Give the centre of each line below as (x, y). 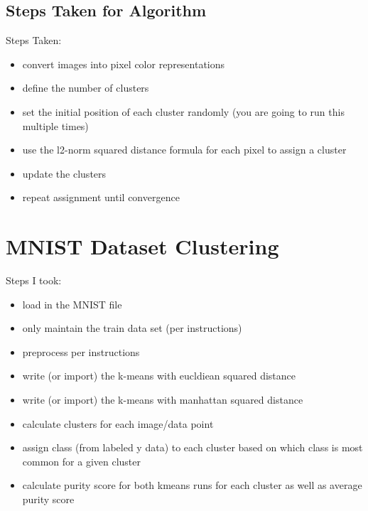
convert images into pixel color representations (124, 64)
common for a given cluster (81, 461)
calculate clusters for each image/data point (118, 423)
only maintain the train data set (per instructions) (132, 328)
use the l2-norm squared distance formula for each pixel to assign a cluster (184, 150)
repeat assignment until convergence (101, 197)
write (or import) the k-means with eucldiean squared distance (159, 376)
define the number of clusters (86, 88)
